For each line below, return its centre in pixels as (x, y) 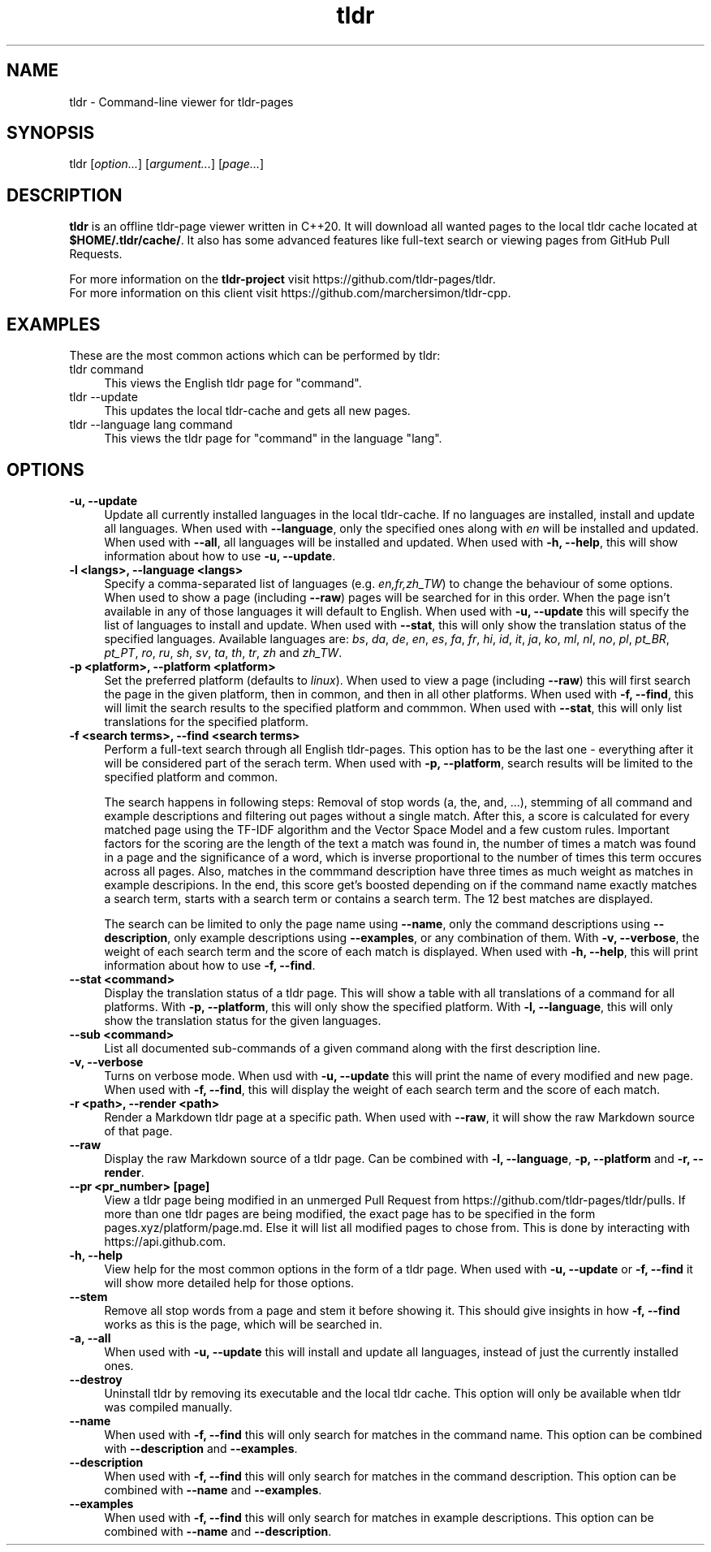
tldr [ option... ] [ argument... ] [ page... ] (167, 164)
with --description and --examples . (201, 1448)
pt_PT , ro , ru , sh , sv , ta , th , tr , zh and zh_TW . (223, 652)
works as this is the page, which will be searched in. (243, 1324)
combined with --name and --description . (218, 1531)
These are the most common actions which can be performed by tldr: (255, 356)
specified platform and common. (191, 776)
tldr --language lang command (151, 425)
